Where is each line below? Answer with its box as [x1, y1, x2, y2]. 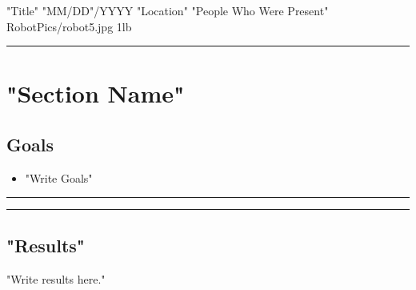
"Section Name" [6, 77, 185, 110]
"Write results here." [6, 270, 106, 287]
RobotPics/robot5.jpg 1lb [6, 18, 132, 34]
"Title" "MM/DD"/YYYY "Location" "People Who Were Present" [6, 2, 329, 18]
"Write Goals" [25, 169, 93, 186]
